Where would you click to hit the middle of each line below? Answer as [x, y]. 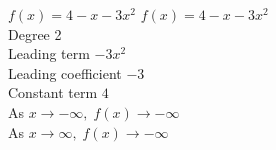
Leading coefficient [65, 72]
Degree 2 [35, 33]
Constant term [53, 92]
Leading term [49, 53]
